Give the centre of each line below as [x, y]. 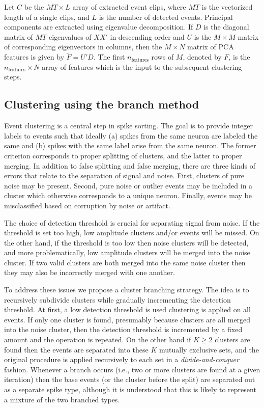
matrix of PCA [211, 47]
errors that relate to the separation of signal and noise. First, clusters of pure [124, 175]
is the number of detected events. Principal [166, 17]
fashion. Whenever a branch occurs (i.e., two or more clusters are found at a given [132, 369]
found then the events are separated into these [76, 349]
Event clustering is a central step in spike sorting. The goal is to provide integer [128, 126]
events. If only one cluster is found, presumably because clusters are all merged [127, 319]
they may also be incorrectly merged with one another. [90, 272]
